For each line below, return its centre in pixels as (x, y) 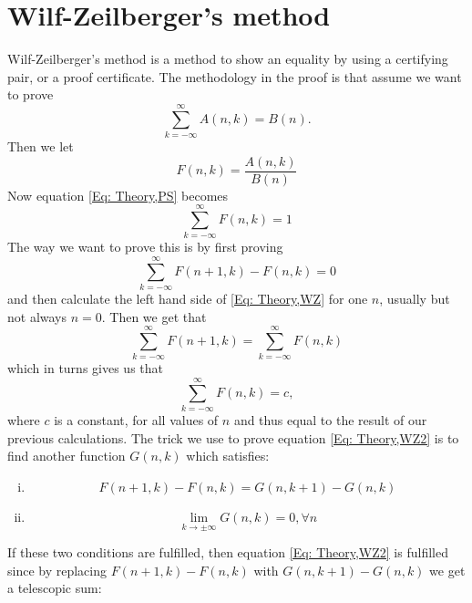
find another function (67, 456)
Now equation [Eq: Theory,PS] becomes (118, 195)
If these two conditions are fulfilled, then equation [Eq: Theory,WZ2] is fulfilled (228, 552)
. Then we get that (154, 316)
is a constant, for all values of (136, 420)
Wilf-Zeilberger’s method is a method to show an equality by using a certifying (228, 59)
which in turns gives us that (85, 368)
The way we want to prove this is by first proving (145, 247)
